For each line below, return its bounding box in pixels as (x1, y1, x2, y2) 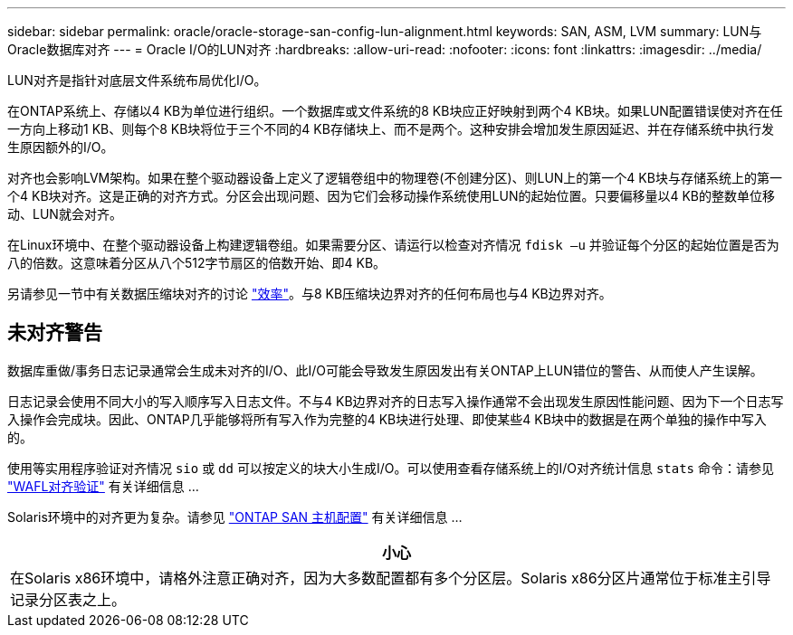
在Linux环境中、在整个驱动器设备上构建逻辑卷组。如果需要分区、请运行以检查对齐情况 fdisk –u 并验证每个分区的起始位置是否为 (7, 237, 779, 252)
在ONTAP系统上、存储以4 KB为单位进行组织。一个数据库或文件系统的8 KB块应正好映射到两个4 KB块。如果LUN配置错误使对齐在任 (7, 103, 783, 118)
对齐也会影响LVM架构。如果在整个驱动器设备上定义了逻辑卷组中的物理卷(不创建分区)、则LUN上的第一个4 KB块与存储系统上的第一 (7, 170, 782, 185)
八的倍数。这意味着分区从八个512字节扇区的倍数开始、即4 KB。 (7, 255, 387, 270)
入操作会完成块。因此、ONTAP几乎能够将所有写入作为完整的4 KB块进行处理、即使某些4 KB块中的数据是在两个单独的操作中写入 (7, 411, 767, 427)
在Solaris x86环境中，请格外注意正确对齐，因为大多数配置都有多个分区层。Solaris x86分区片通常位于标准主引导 (10, 568, 771, 587)
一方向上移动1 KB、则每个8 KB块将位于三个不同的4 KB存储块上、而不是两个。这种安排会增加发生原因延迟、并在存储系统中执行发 (7, 121, 774, 137)
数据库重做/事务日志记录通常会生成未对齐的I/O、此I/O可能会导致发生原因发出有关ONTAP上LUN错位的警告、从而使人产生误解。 (7, 362, 763, 378)
